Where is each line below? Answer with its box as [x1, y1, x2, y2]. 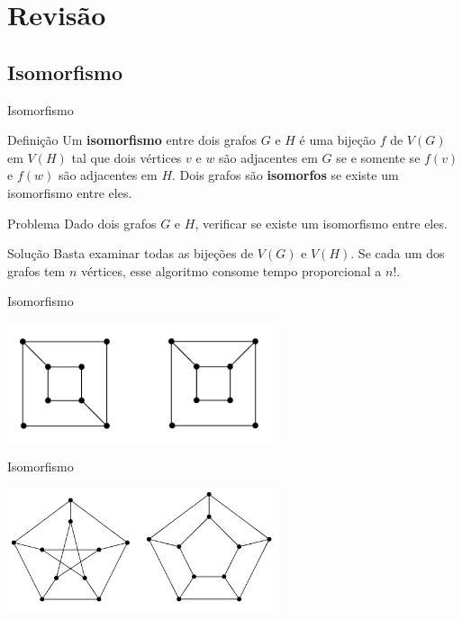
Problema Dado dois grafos [7, 213, 157, 232]
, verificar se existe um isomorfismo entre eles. [195, 213, 448, 232]
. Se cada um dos [350, 244, 445, 263]
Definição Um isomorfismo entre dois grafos [7, 130, 258, 149]
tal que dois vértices [71, 148, 182, 166]
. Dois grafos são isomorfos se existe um [172, 166, 399, 184]
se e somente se [336, 148, 421, 166]
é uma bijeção [299, 130, 376, 149]
